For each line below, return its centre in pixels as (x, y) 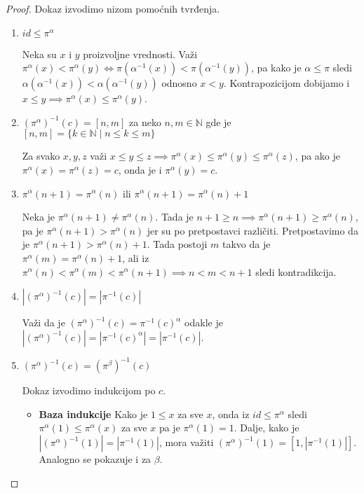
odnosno (179, 83)
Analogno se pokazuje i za (95, 459)
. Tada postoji (177, 244)
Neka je (39, 217)
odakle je (204, 322)
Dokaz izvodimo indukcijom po (89, 390)
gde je (218, 121)
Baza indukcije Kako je (93, 414)
